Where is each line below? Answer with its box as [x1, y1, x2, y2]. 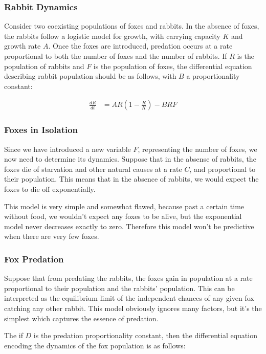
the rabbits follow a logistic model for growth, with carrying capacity [4, 30, 220, 41]
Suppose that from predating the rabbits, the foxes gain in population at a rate [4, 273, 253, 283]
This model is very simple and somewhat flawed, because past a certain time [4, 201, 245, 211]
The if [4, 330, 23, 341]
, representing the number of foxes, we [138, 143, 257, 154]
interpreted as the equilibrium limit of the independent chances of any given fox [4, 293, 254, 303]
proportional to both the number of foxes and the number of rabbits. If [4, 51, 227, 61]
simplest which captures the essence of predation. [4, 313, 159, 323]
